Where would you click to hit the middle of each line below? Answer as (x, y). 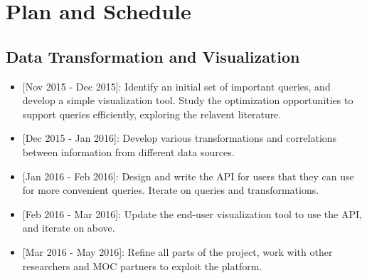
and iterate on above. (69, 228)
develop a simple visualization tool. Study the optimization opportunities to (188, 100)
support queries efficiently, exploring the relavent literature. (152, 114)
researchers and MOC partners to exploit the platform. (142, 266)
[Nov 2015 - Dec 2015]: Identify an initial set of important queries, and (176, 86)
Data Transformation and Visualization (153, 56)
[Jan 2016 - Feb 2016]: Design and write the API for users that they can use (188, 176)
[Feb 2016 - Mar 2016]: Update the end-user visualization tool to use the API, (192, 213)
